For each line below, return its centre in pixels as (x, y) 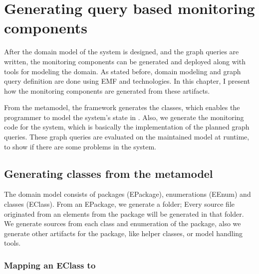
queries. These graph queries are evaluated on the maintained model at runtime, (127, 137)
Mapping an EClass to (50, 265)
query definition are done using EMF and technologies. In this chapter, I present (127, 81)
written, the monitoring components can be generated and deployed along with (125, 61)
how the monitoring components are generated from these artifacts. (107, 90)
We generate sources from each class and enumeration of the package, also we (123, 223)
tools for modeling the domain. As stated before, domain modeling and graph (123, 71)
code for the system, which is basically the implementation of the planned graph (127, 127)
